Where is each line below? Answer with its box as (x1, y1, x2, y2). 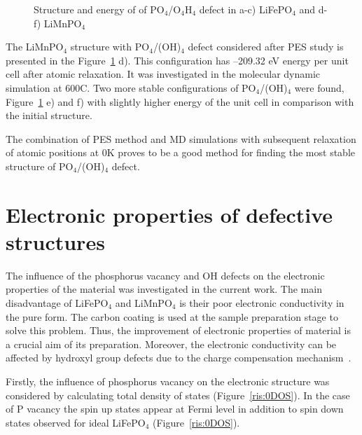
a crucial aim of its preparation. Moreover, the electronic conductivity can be (6, 336, 337, 351)
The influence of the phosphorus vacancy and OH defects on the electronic (6, 268, 325, 282)
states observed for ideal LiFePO (6, 415, 146, 429)
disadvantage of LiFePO (6, 296, 109, 310)
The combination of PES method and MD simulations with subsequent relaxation (6, 131, 356, 146)
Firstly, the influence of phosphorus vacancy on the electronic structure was (6, 374, 330, 388)
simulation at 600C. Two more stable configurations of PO (6, 80, 256, 95)
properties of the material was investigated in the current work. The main (6, 282, 322, 296)
